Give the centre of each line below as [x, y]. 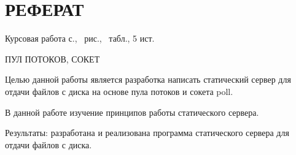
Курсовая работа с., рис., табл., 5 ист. [80, 38]
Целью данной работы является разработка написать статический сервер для [148, 79]
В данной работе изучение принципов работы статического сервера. [132, 112]
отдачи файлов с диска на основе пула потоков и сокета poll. [119, 91]
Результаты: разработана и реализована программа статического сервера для [147, 133]
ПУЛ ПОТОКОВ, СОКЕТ [53, 59]
